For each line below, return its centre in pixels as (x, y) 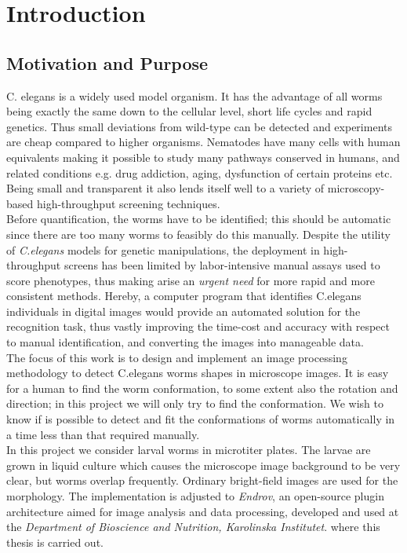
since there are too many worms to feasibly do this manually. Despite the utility (198, 234)
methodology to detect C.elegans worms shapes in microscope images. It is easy (198, 373)
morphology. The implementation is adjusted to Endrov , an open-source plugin (195, 496)
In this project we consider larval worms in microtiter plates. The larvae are (189, 450)
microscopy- (356, 188)
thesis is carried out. (55, 542)
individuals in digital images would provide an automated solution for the (184, 311)
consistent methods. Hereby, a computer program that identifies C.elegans (184, 296)
